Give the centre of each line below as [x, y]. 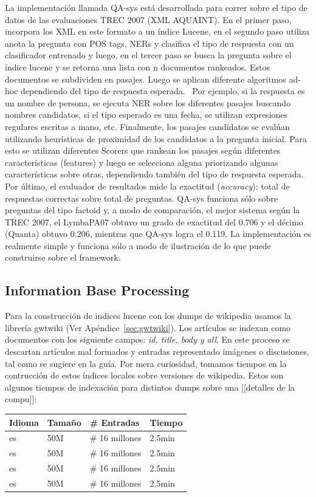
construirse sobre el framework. [63, 257]
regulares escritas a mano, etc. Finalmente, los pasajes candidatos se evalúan [147, 126]
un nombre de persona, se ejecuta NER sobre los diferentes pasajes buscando [148, 102]
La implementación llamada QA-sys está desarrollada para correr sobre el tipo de [156, 7]
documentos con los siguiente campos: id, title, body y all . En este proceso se [147, 339]
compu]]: [21, 399]
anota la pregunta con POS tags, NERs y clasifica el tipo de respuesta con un [149, 43]
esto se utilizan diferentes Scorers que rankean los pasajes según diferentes [143, 150]
